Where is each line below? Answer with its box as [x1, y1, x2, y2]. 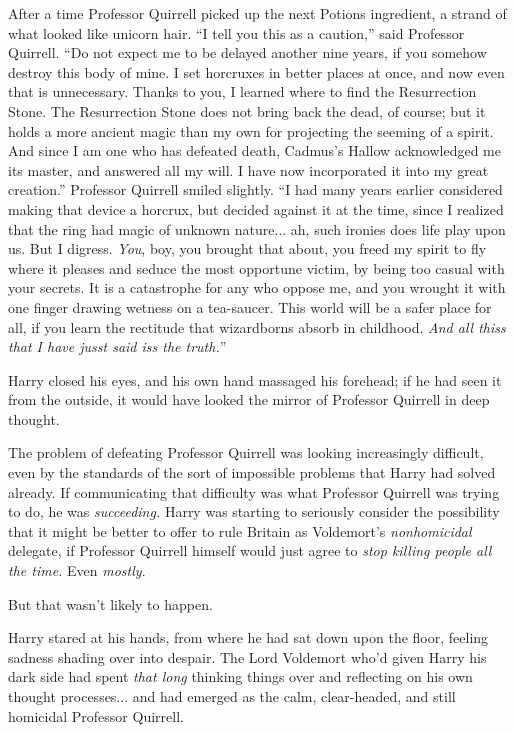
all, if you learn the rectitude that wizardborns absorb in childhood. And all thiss [8, 316, 506, 337]
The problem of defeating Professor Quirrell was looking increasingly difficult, [8, 442, 484, 463]
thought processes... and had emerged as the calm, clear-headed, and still [8, 686, 456, 706]
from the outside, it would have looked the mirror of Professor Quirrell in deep [8, 389, 490, 410]
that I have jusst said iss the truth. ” [8, 336, 227, 357]
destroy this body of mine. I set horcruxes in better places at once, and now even [8, 61, 505, 82]
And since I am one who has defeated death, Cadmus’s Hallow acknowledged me [8, 140, 501, 161]
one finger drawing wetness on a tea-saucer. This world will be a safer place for [8, 296, 492, 317]
